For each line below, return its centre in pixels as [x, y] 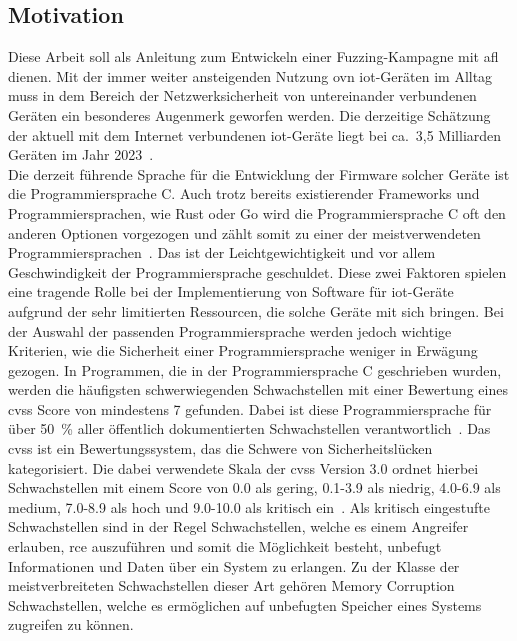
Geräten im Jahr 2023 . [81, 154]
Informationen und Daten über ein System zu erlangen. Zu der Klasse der [234, 565]
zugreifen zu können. [71, 624]
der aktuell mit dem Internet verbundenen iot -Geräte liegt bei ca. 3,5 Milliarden [255, 134]
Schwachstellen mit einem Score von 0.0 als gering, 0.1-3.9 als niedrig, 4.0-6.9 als [254, 487]
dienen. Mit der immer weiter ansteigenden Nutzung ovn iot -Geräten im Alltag [250, 75]
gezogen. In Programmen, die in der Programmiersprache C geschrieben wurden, [255, 369]
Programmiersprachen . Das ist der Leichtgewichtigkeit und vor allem [222, 252]
